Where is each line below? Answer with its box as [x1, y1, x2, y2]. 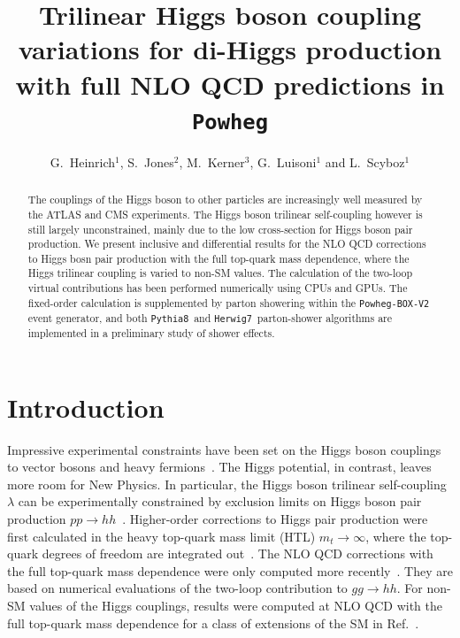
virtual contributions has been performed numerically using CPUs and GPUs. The [27, 281, 408, 296]
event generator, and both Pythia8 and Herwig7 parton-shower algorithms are [27, 310, 393, 325]
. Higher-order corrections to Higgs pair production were [122, 510, 428, 528]
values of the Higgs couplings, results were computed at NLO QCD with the [29, 596, 442, 615]
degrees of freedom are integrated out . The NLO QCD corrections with [42, 544, 433, 563]
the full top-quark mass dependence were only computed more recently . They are [7, 561, 453, 580]
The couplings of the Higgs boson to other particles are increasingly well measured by [27, 192, 423, 207]
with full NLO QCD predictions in [15, 65, 445, 102]
